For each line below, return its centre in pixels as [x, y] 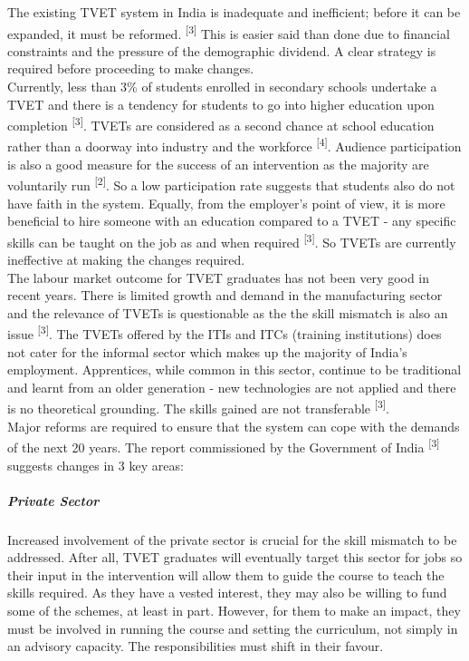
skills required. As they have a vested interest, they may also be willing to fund [227, 593]
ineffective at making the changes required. [126, 259]
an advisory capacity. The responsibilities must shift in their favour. [196, 646]
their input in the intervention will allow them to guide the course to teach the [226, 574]
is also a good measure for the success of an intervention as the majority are [218, 164]
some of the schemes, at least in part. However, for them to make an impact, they [234, 611]
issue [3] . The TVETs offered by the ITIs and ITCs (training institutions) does [225, 333]
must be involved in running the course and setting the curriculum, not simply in [233, 628]
